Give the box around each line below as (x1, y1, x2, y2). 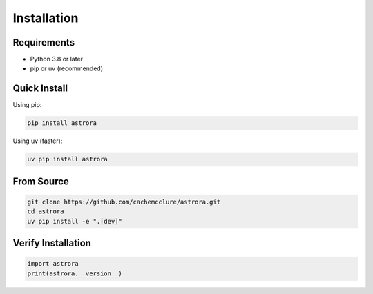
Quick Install (12, 83, 68, 95)
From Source (12, 175, 69, 187)
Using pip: (12, 101, 42, 109)
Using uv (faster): (12, 137, 63, 145)
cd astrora (27, 208, 64, 215)
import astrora (27, 259, 79, 268)
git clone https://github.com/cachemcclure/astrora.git (27, 197, 221, 206)
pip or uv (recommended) (30, 64, 104, 72)
